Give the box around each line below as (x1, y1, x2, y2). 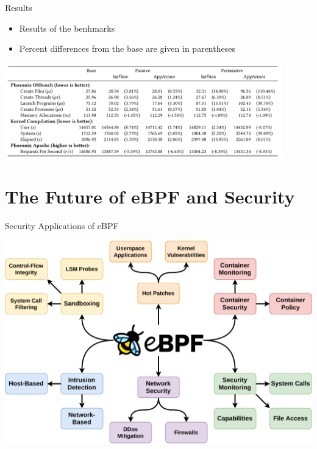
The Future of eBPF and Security (5, 184, 295, 209)
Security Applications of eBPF (5, 219, 119, 232)
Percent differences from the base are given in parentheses (19, 42, 235, 55)
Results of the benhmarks (19, 21, 115, 34)
